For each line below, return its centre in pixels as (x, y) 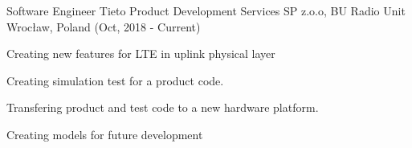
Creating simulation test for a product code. (115, 80)
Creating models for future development (105, 134)
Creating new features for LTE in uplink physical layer (141, 53)
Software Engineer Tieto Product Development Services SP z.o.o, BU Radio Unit (206, 10)
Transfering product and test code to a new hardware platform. (163, 107)
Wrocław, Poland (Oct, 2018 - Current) (104, 26)
